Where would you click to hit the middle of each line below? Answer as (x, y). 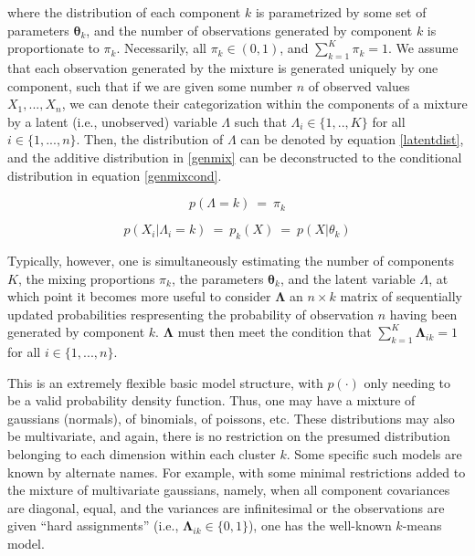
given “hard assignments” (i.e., (93, 525)
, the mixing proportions (86, 278)
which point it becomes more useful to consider (139, 296)
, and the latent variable (348, 278)
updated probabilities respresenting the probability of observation (191, 314)
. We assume (423, 48)
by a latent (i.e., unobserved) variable (112, 121)
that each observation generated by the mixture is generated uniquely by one (223, 67)
